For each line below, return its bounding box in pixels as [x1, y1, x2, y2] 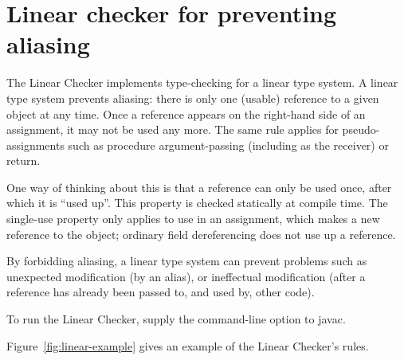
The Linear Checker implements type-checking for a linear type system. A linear [6, 74, 398, 91]
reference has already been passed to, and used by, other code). [6, 284, 315, 300]
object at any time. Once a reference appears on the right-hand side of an [6, 105, 366, 122]
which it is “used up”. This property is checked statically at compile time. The [6, 194, 388, 211]
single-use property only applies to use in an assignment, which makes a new [6, 210, 380, 227]
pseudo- [342, 121, 380, 138]
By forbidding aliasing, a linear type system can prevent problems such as [6, 252, 367, 269]
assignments [6, 136, 65, 153]
